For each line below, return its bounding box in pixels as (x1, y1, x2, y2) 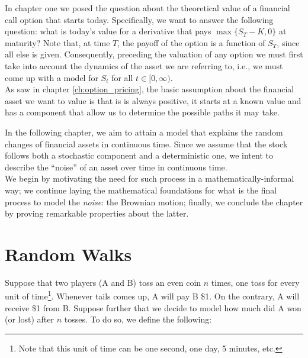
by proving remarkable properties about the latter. (5, 207, 189, 220)
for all (111, 71, 133, 83)
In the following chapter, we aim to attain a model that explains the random (5, 125, 283, 138)
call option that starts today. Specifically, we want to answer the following (5, 13, 274, 25)
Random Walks (5, 241, 132, 266)
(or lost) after (5, 313, 54, 325)
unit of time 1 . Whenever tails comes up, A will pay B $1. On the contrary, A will (5, 288, 300, 302)
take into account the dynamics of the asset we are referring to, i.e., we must (5, 59, 283, 72)
